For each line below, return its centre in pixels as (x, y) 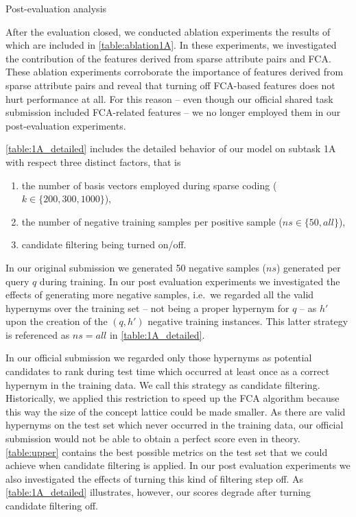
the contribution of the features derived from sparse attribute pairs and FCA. (168, 58)
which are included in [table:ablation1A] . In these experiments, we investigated (171, 45)
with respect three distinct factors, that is (93, 161)
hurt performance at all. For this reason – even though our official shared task (169, 98)
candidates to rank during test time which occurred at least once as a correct (168, 371)
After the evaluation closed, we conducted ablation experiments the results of (168, 31)
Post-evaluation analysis (56, 8)
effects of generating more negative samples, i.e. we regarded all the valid (160, 294)
